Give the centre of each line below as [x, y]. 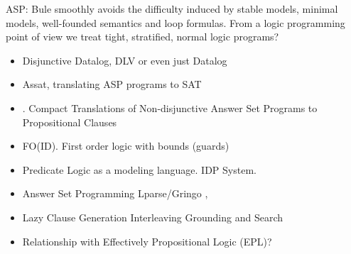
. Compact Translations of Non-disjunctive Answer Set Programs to [170, 107]
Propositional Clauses [70, 122]
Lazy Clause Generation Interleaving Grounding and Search [153, 217]
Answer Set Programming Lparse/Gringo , [115, 193]
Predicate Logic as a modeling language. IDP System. [139, 169]
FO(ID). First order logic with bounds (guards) [126, 146]
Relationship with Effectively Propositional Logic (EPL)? [147, 241]
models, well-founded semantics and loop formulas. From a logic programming [175, 22]
